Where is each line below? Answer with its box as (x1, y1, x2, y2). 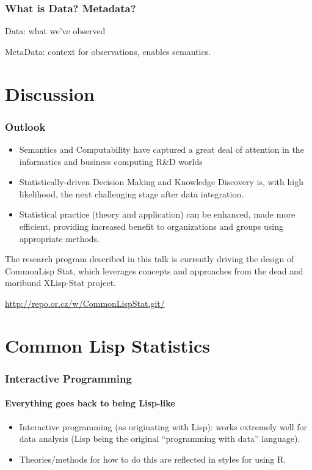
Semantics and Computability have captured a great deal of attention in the (19, 143, 304, 155)
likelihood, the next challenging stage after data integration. (19, 187, 244, 200)
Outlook (5, 119, 46, 134)
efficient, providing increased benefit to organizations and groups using (19, 219, 283, 232)
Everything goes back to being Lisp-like (5, 397, 175, 409)
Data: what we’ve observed (5, 24, 106, 37)
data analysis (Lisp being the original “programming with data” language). (19, 432, 300, 445)
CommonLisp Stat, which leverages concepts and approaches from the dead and (5, 264, 303, 277)
